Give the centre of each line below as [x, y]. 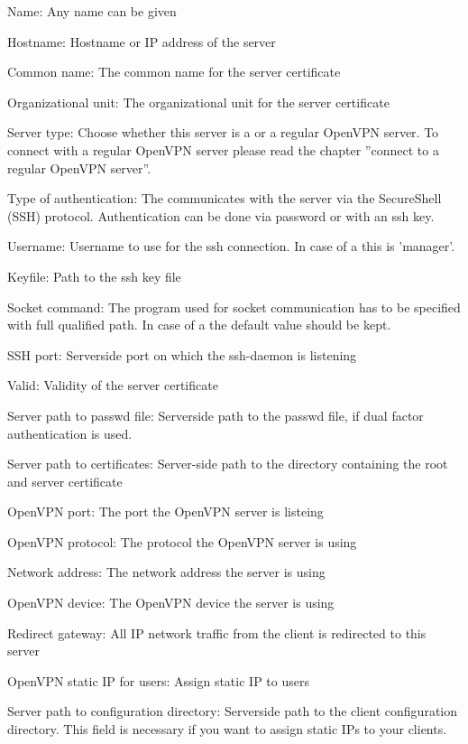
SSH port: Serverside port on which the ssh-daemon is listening [182, 354]
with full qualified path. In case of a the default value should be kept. [199, 325]
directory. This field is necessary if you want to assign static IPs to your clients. [227, 729]
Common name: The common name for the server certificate [174, 72]
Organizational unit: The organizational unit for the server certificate [198, 102]
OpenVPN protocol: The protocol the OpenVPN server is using [182, 541]
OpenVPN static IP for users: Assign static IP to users [158, 680]
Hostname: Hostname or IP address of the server [142, 41]
